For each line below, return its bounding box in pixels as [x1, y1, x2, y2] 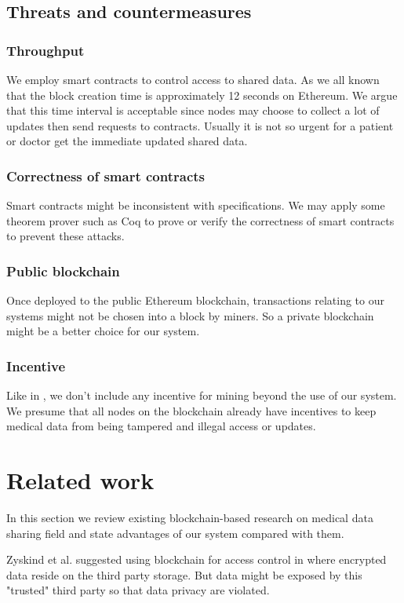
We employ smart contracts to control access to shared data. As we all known [6, 71, 380, 87]
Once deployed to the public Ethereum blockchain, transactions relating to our [6, 292, 384, 309]
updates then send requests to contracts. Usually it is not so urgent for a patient [6, 117, 394, 133]
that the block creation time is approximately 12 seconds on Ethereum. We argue [6, 86, 398, 103]
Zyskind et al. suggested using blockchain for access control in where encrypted [6, 551, 387, 568]
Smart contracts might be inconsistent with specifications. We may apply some [6, 197, 385, 214]
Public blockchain [6, 261, 120, 280]
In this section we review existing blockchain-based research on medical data [6, 510, 373, 526]
